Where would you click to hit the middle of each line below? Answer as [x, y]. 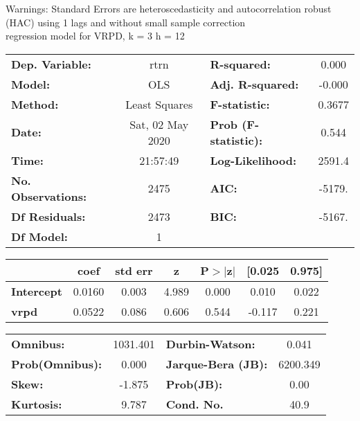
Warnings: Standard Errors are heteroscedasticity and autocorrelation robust [169, 8]
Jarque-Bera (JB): [217, 364]
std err [134, 270]
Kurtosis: [37, 404]
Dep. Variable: [51, 64]
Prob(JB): [194, 384]
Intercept [37, 291]
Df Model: [39, 236]
